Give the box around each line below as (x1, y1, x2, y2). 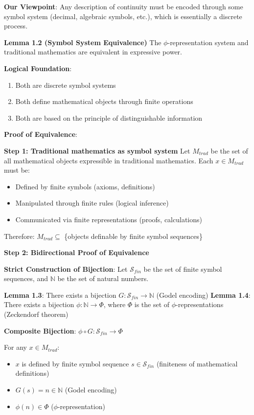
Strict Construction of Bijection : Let (4, 263, 128, 274)
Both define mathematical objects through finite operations (15, 96, 193, 106)
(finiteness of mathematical (156, 358, 238, 368)
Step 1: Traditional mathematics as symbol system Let (4, 145, 190, 156)
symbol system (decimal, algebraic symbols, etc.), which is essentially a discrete (4, 11, 242, 21)
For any (4, 342, 27, 352)
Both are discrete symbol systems (15, 79, 116, 90)
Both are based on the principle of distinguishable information (15, 112, 203, 123)
